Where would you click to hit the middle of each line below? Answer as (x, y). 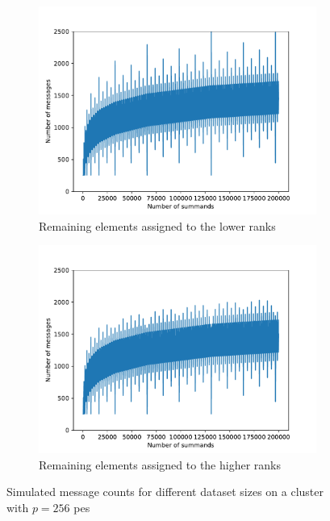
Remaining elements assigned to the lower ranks (157, 225)
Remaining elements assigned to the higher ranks (160, 464)
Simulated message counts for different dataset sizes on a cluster (165, 492)
